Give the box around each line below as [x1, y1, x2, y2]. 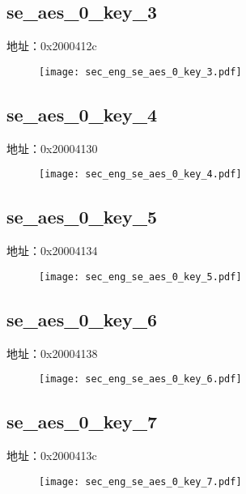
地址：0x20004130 [6, 139, 98, 156]
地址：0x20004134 [6, 242, 98, 259]
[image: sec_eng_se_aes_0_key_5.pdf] [39, 270, 242, 283]
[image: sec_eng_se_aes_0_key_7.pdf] [39, 475, 242, 488]
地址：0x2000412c [6, 37, 97, 54]
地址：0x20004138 [6, 344, 98, 361]
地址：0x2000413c [6, 447, 97, 464]
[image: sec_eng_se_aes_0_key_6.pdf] [39, 373, 242, 385]
